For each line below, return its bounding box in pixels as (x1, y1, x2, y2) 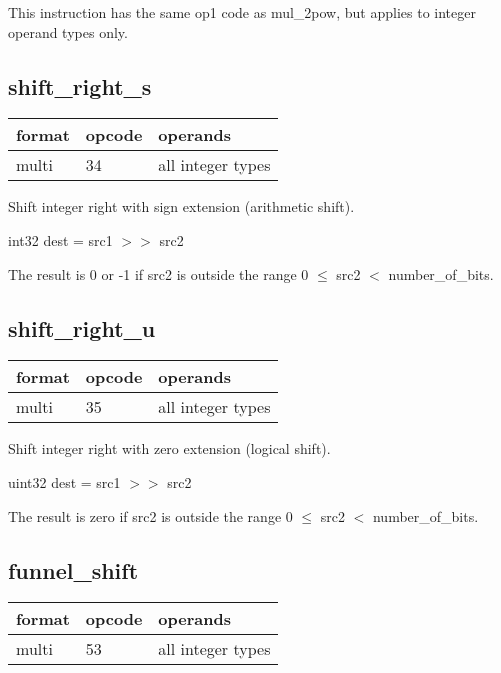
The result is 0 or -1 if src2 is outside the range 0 (8, 263, 309, 284)
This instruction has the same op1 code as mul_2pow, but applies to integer (8, 2, 476, 22)
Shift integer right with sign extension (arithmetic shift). (8, 196, 355, 217)
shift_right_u (8, 312, 156, 343)
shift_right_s (8, 70, 152, 101)
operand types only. (8, 21, 128, 42)
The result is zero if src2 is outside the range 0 (8, 505, 293, 526)
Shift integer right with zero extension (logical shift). (8, 438, 331, 459)
